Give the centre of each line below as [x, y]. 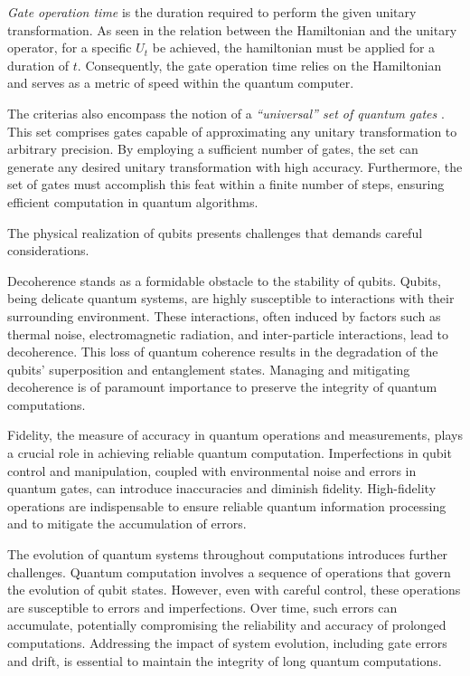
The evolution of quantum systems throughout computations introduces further [228, 554]
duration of [38, 65]
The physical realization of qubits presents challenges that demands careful [215, 232]
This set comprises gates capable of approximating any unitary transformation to [232, 131]
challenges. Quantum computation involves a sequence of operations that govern [229, 571]
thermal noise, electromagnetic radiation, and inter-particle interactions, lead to [228, 333]
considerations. [48, 250]
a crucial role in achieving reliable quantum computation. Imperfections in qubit [230, 453]
